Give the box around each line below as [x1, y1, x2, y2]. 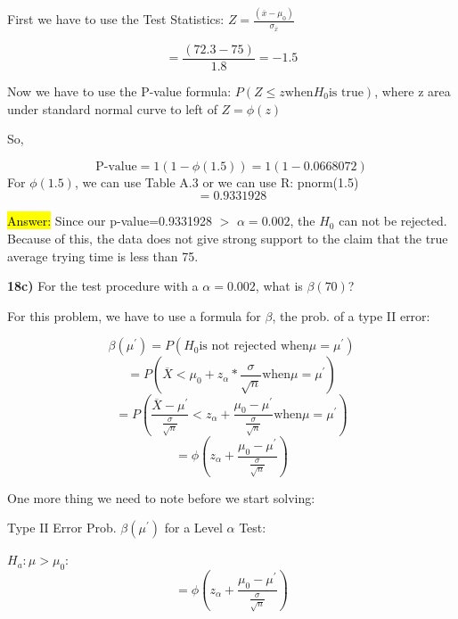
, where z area [374, 81, 451, 100]
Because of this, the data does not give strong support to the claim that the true [7, 228, 448, 247]
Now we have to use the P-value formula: [7, 81, 232, 100]
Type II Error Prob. [7, 518, 117, 537]
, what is [255, 276, 303, 295]
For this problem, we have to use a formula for [7, 306, 261, 325]
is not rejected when [199, 340, 309, 353]
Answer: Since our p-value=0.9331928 [7, 211, 213, 230]
